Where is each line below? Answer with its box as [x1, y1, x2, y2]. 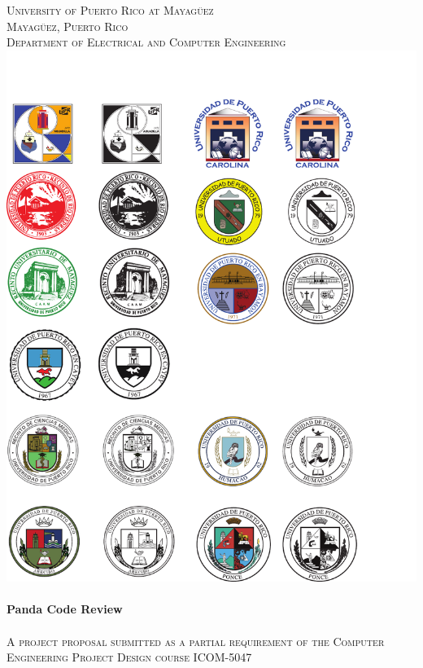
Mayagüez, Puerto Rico [7, 17, 129, 34]
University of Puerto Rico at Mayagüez [7, 2, 214, 18]
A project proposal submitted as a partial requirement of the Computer [7, 632, 385, 649]
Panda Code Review [7, 600, 123, 617]
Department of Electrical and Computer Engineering [7, 33, 286, 51]
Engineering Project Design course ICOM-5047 [7, 648, 252, 666]
